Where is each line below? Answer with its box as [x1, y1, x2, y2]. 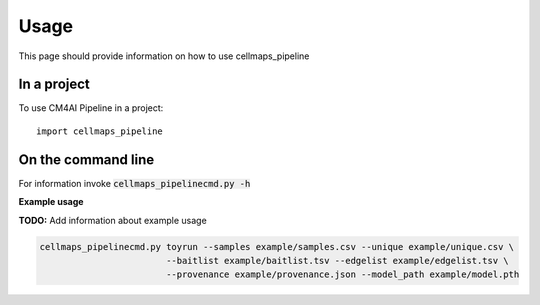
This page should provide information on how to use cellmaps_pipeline [18, 50, 310, 62]
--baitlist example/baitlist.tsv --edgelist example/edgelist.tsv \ [165, 255, 509, 266]
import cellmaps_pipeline [36, 125, 164, 137]
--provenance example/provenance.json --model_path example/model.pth [165, 269, 520, 280]
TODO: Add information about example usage [18, 214, 207, 226]
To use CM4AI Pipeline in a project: [18, 102, 164, 114]
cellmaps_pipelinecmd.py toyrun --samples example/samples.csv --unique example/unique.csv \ [39, 241, 515, 252]
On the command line [18, 151, 155, 168]
